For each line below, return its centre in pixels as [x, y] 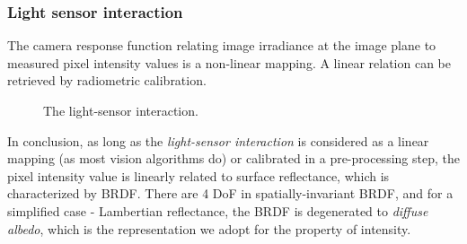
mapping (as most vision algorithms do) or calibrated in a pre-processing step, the [233, 158]
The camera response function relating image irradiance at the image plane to [222, 45]
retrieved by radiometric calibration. [107, 80]
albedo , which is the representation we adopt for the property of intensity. [209, 228]
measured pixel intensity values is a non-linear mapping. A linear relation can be [229, 62]
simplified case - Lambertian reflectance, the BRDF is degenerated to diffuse [218, 210]
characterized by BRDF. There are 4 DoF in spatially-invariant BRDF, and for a [230, 193]
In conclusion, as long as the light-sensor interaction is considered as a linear [218, 140]
